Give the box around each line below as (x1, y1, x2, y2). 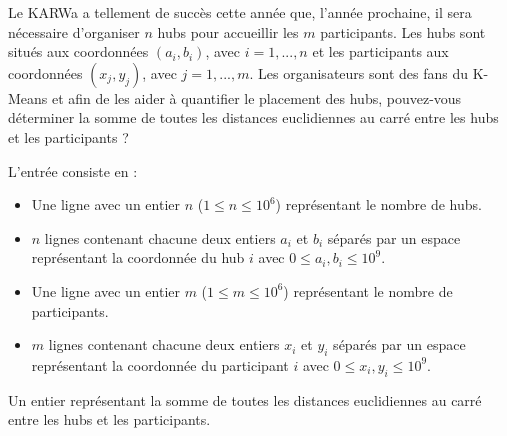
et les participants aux (312, 41, 449, 62)
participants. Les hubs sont (320, 21, 486, 42)
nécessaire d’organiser (8, 21, 140, 42)
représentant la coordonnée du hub (31, 247, 245, 268)
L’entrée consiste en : (8, 160, 138, 181)
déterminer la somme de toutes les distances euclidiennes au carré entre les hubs (8, 107, 499, 128)
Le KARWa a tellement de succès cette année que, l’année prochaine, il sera (8, 2, 472, 22)
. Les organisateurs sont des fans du (249, 62, 468, 83)
